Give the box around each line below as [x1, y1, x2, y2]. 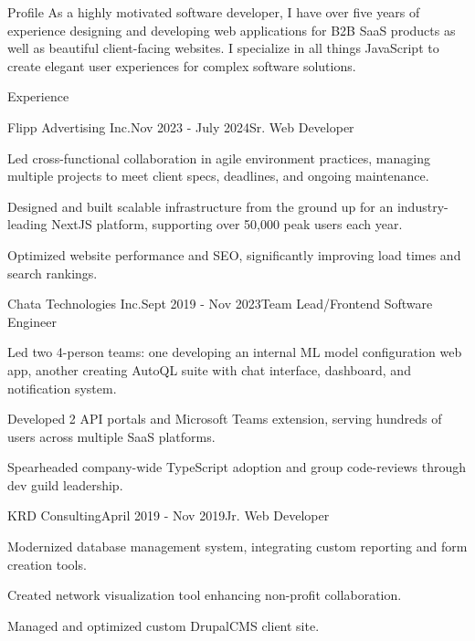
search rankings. [7, 263, 98, 282]
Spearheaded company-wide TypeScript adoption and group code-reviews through [7, 457, 466, 477]
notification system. [7, 378, 117, 397]
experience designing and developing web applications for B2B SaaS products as [7, 20, 456, 39]
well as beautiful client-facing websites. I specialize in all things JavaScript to [7, 38, 439, 58]
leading [7, 215, 47, 234]
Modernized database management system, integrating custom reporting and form [7, 537, 468, 556]
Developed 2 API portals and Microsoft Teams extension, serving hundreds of [7, 409, 442, 428]
